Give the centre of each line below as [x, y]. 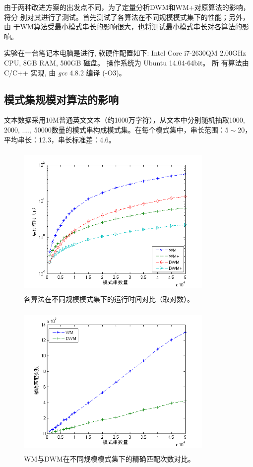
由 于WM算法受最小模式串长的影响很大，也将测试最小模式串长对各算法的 [123, 27]
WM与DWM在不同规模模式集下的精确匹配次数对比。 [109, 458]
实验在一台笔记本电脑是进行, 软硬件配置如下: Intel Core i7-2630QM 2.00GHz [125, 53]
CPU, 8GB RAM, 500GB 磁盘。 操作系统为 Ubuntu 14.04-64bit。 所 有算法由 [126, 62]
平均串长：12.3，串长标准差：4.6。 [60, 139]
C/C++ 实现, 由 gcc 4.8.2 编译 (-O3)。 [65, 72]
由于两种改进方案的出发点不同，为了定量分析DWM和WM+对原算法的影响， [127, 7]
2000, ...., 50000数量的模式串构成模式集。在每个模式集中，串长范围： [115, 129]
